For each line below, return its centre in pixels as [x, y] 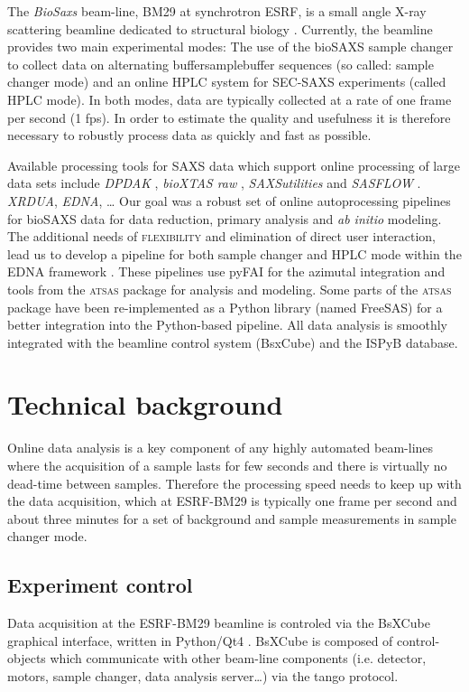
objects [27, 658]
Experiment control [100, 585]
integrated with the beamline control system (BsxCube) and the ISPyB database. [233, 342]
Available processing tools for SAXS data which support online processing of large [234, 165]
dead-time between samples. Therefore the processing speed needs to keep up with [234, 483]
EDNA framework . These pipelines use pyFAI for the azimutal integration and [226, 271]
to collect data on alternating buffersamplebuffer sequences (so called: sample [221, 64]
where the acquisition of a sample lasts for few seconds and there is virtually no [227, 465]
